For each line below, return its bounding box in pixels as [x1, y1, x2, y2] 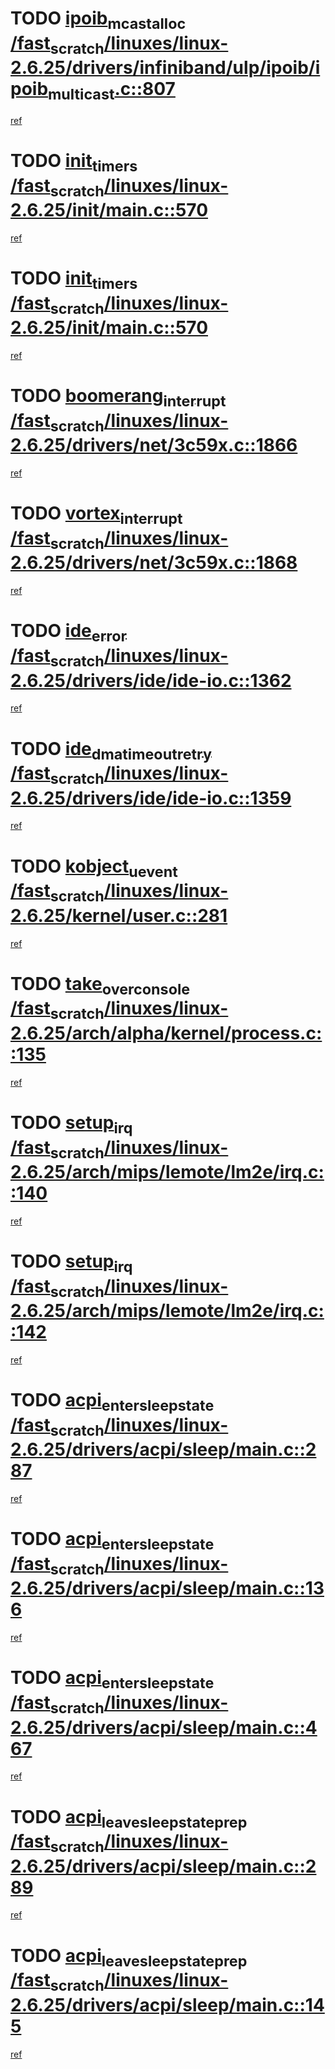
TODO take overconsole [10, 972, 191, 999]
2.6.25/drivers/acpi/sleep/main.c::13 [10, 1577, 325, 1600]
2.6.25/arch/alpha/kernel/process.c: [10, 1022, 323, 1044]
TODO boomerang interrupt [10, 385, 227, 411]
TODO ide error [10, 620, 128, 646]
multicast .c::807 [48, 78, 176, 104]
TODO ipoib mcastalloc [10, 7, 187, 33]
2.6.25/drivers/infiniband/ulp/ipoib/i [10, 57, 321, 79]
